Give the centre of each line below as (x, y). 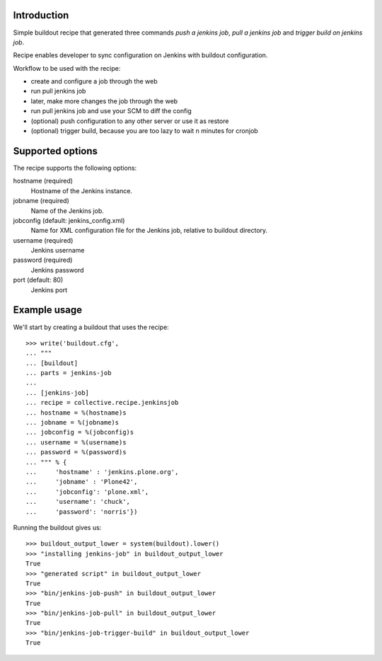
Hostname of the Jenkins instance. (81, 190)
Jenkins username (58, 251)
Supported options (56, 151)
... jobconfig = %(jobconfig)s (80, 432)
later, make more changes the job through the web (104, 101)
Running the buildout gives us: (57, 527)
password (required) (43, 260)
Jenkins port (49, 289)
